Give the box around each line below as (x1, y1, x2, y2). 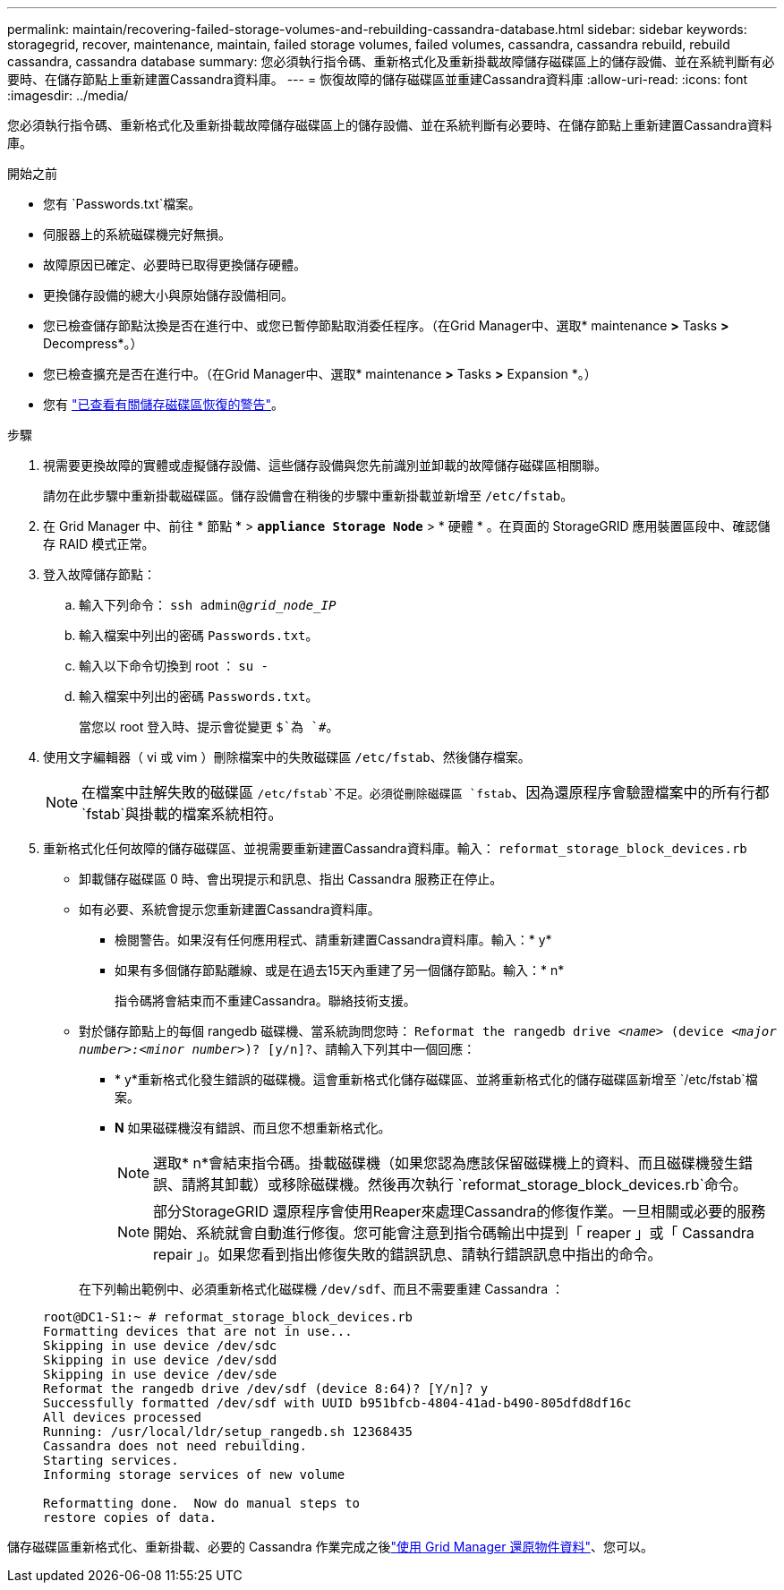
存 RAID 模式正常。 (43, 536, 155, 551)
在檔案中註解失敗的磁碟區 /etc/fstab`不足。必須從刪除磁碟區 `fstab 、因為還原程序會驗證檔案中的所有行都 (81, 783, 770, 801)
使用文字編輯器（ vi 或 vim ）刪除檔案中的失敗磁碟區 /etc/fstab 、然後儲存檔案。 (43, 749, 531, 765)
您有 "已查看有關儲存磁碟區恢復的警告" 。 (43, 397, 284, 412)
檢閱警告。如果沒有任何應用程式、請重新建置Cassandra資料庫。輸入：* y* (115, 932, 552, 947)
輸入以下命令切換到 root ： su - (79, 658, 268, 673)
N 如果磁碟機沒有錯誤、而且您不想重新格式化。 (115, 1120, 391, 1135)
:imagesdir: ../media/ (7, 88, 129, 103)
